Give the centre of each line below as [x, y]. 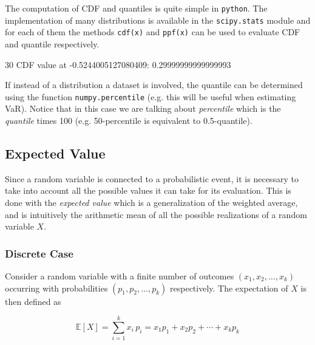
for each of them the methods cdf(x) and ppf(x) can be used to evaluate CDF [153, 32]
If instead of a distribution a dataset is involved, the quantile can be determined [154, 85]
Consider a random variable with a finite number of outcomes [120, 275]
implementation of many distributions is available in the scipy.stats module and [158, 20]
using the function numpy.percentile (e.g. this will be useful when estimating [151, 96]
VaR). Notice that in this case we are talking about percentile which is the [143, 108]
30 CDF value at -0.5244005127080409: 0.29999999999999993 [118, 64]
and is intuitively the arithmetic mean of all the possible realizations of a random [156, 214]
